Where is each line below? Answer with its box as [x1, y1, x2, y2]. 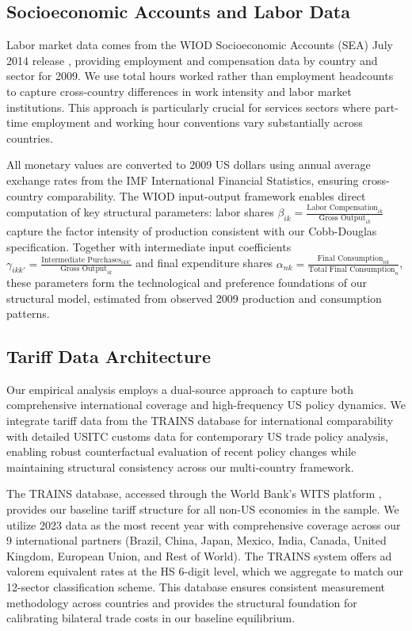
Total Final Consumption [308, 265, 395, 273]
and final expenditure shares [135, 254, 273, 271]
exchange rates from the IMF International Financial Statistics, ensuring [6, 171, 359, 188]
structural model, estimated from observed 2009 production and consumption [6, 289, 382, 306]
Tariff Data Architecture [6, 344, 212, 369]
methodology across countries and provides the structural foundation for [6, 594, 357, 610]
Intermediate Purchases [41, 255, 122, 264]
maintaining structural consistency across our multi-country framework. [6, 458, 354, 475]
